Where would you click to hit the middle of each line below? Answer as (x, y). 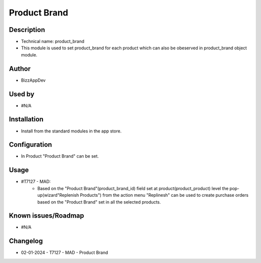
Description (27, 30)
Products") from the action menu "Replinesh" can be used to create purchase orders (164, 195)
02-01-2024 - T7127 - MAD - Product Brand (65, 253)
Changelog (26, 241)
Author (20, 68)
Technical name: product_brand (53, 42)
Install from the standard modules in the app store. (71, 131)
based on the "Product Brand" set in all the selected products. (99, 202)
